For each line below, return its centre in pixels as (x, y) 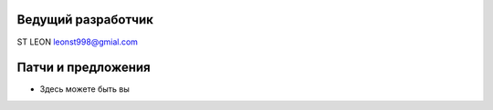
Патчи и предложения (84, 68)
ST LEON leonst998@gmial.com (78, 42)
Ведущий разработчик (85, 20)
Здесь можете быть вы (84, 89)
